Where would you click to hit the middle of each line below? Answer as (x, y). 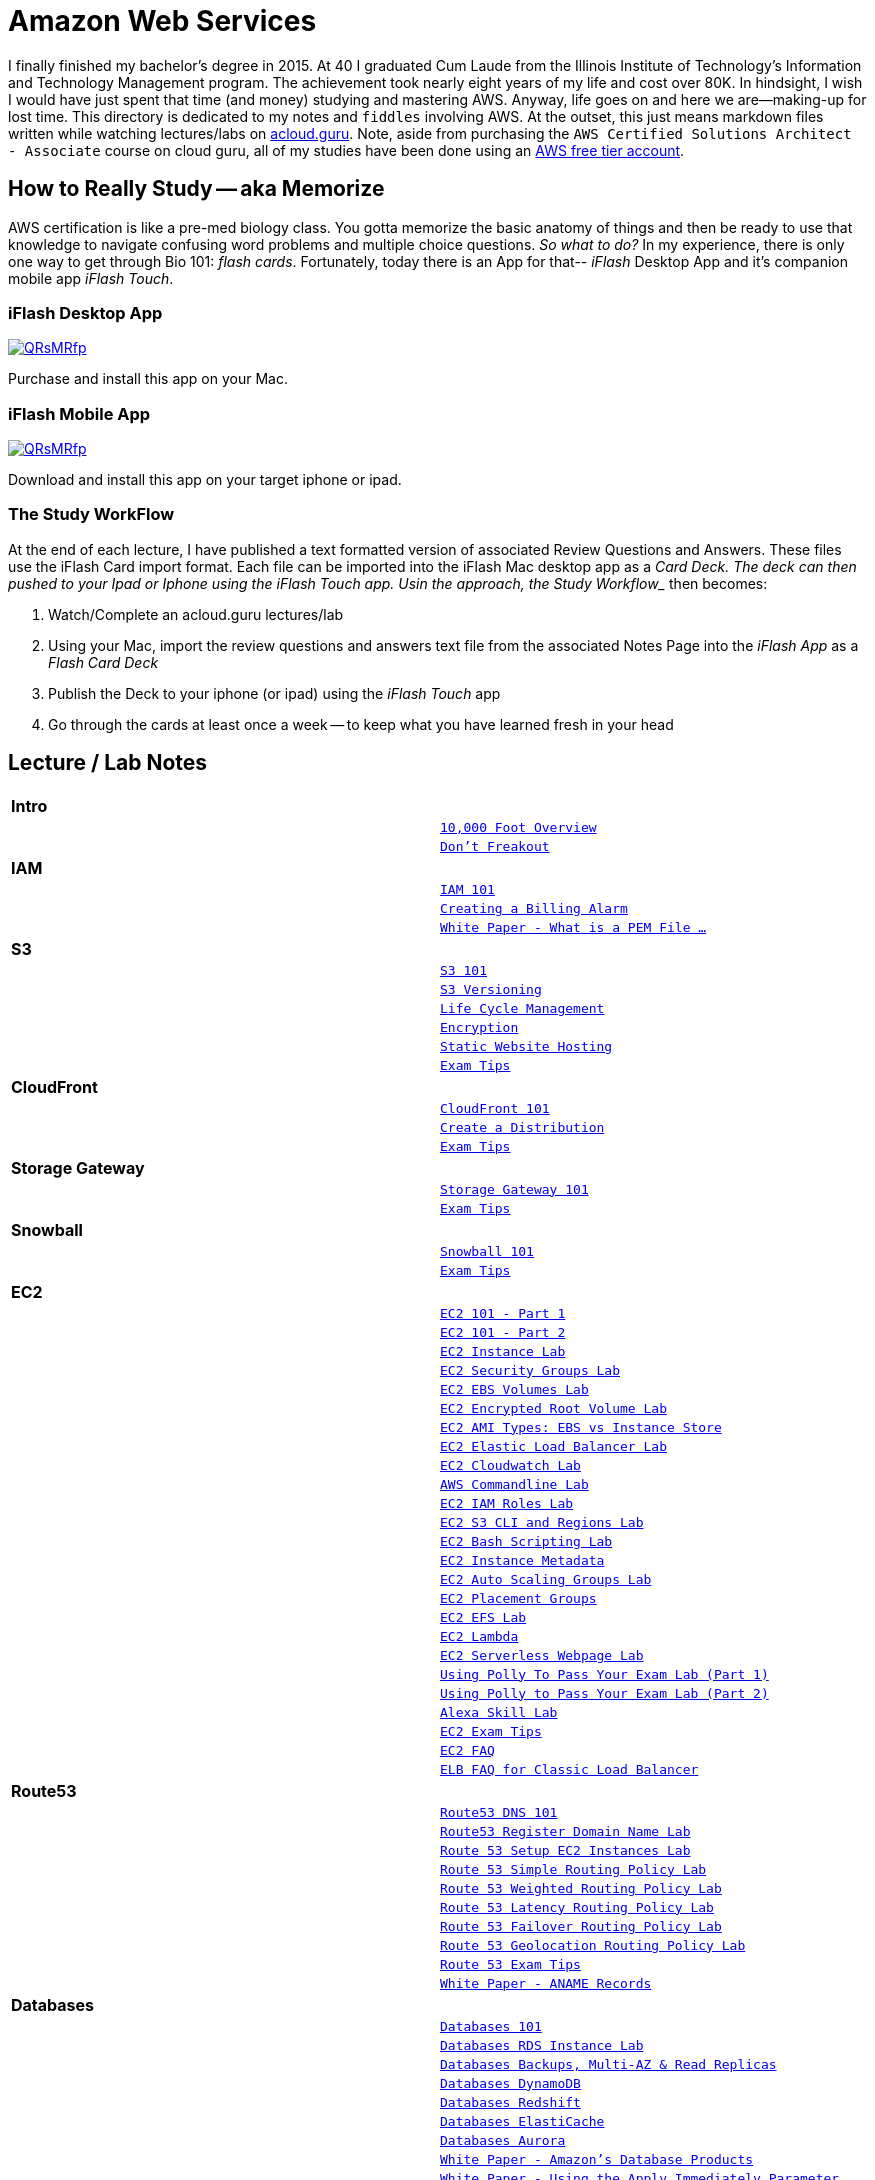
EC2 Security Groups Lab (530, 1370)
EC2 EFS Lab (483, 1617)
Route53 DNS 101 (499, 1812)
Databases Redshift (510, 2102)
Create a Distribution (522, 1127)
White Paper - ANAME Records (546, 1983)
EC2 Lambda (479, 1636)
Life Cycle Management (522, 1008)
